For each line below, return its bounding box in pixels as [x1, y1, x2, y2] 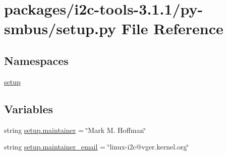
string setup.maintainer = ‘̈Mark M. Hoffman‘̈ [4, 124, 146, 135]
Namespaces [4, 52, 69, 68]
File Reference [121, 18, 223, 39]
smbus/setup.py [4, 18, 116, 39]
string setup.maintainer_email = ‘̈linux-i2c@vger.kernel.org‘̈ [4, 141, 189, 152]
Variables [4, 101, 53, 116]
